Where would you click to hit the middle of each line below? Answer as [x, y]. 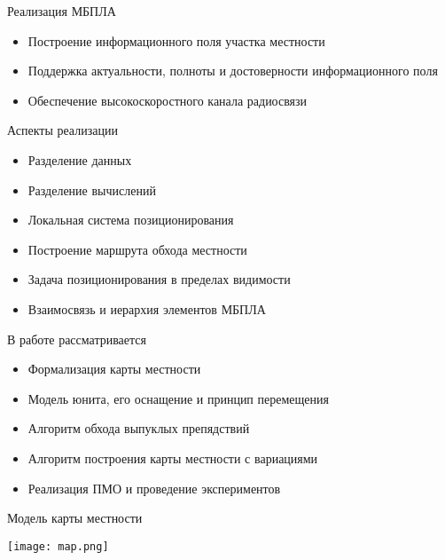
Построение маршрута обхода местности [137, 249]
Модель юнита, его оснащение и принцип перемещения [178, 398]
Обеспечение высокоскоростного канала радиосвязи [168, 100]
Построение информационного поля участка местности [176, 40]
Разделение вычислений [92, 189]
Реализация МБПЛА [62, 11]
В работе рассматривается [77, 339]
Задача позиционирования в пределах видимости [159, 279]
